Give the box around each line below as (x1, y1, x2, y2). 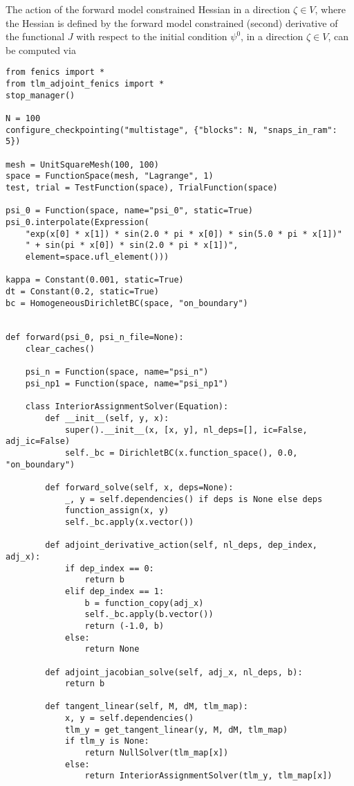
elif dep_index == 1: (64, 586, 165, 596)
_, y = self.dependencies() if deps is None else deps (64, 494, 323, 504)
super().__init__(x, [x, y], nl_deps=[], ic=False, (64, 425, 308, 435)
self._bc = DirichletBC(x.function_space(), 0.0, (64, 448, 298, 458)
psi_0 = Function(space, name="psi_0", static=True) (6, 206, 253, 216)
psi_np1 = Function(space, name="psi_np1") (25, 379, 229, 389)
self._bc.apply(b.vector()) (84, 609, 214, 620)
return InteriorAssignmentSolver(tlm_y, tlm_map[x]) (84, 771, 333, 781)
